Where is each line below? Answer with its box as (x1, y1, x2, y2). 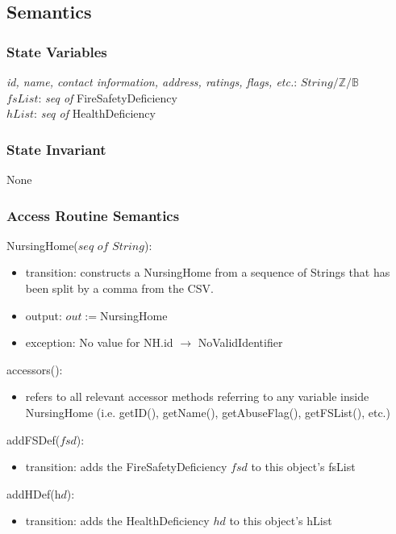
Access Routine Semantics (6, 205, 180, 225)
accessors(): (6, 361, 63, 378)
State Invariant (6, 139, 106, 159)
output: (25, 307, 62, 323)
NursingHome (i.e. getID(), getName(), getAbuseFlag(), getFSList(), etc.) (25, 403, 390, 420)
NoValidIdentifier (198, 334, 283, 351)
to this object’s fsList (251, 458, 356, 475)
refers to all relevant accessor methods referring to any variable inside (25, 388, 369, 405)
